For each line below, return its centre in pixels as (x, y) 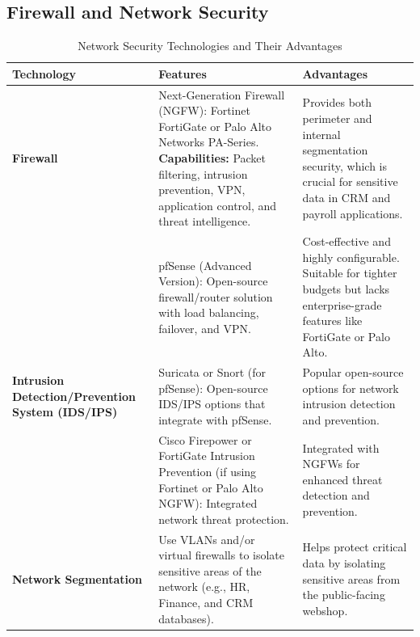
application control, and (218, 205)
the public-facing (344, 595)
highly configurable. (351, 257)
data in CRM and (346, 197)
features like (332, 321)
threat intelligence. (205, 221)
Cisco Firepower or (205, 439)
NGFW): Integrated (208, 503)
